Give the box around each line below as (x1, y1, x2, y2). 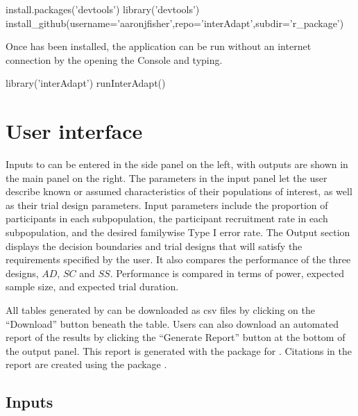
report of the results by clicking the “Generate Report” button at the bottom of (6, 330, 346, 344)
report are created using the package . (6, 357, 167, 372)
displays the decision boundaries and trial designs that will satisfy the (6, 238, 302, 253)
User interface (6, 117, 143, 145)
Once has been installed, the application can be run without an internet (6, 39, 312, 53)
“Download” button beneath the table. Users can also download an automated (6, 316, 339, 331)
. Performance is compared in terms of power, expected (110, 265, 344, 280)
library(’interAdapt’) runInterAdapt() (6, 76, 166, 90)
